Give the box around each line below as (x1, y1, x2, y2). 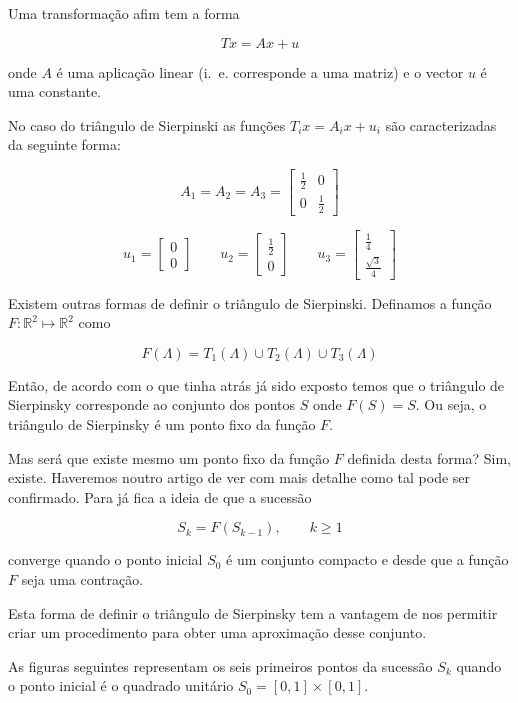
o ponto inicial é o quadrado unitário (8, 675, 234, 696)
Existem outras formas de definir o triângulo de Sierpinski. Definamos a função (8, 292, 492, 313)
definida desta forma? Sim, (347, 447, 511, 468)
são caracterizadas (385, 114, 497, 135)
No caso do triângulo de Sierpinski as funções (8, 114, 286, 135)
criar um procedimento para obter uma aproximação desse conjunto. (8, 622, 427, 643)
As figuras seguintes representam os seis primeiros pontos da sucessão (8, 655, 433, 676)
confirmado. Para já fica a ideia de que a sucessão (8, 486, 312, 507)
